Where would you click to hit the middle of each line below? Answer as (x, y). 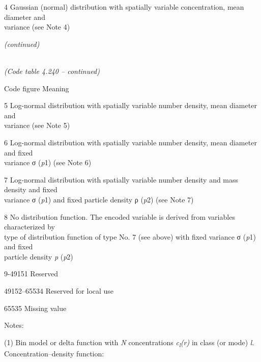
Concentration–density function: (54, 353)
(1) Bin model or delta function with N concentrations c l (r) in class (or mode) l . (129, 343)
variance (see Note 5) (37, 125)
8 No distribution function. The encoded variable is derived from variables (120, 216)
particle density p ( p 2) (39, 256)
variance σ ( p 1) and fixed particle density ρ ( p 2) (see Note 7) (99, 199)
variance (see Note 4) (37, 27)
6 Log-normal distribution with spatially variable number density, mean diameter (130, 142)
